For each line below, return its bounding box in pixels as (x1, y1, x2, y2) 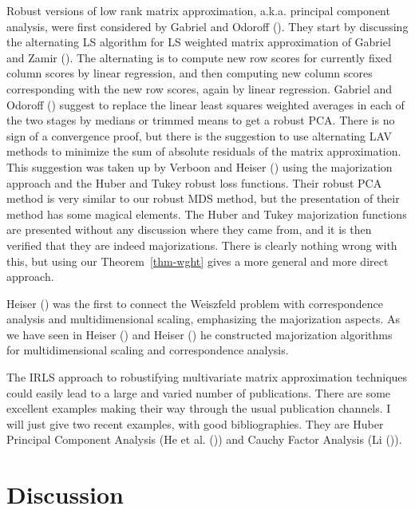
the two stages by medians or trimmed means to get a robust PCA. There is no (6, 112, 395, 128)
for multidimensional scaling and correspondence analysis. (6, 342, 289, 358)
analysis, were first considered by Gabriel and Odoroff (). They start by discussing (6, 18, 409, 34)
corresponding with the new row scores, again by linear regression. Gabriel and (6, 80, 393, 97)
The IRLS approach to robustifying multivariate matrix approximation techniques (6, 369, 408, 385)
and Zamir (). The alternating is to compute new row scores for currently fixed (6, 49, 393, 65)
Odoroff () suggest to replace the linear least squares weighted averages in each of (6, 96, 405, 113)
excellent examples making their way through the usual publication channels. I (6, 400, 391, 417)
